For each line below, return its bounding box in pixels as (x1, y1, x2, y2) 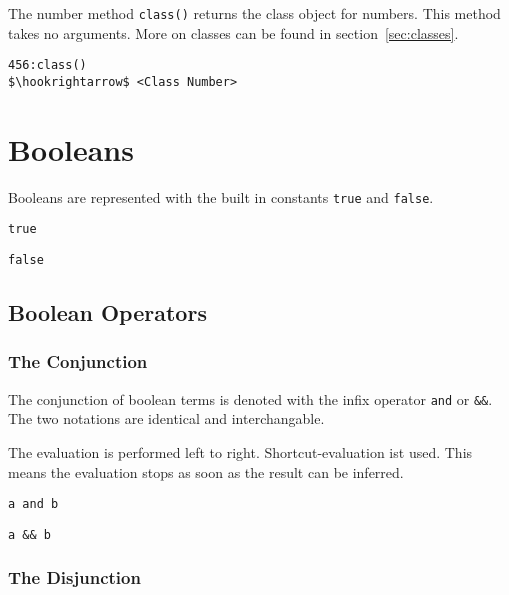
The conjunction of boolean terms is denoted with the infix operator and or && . (8, 388, 493, 409)
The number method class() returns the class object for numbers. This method (8, 3, 501, 23)
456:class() (8, 58, 87, 73)
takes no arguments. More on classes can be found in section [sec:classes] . (8, 22, 459, 43)
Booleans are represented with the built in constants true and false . (8, 186, 434, 207)
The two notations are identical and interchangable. (8, 408, 325, 429)
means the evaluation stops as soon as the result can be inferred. (8, 461, 404, 482)
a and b (8, 497, 59, 512)
